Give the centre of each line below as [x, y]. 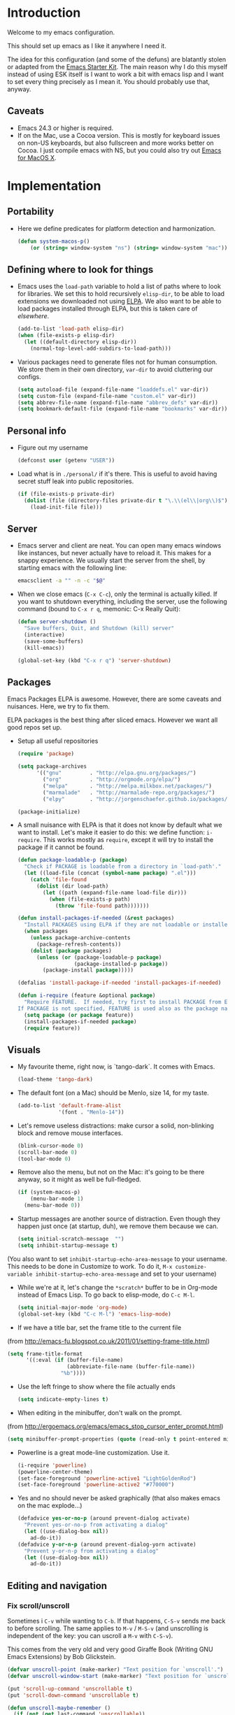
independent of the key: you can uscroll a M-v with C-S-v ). [90, 1636]
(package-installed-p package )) [121, 964]
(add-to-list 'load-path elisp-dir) [71, 329]
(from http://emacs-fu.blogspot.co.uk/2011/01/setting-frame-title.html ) [108, 1341]
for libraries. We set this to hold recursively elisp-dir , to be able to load [121, 294]
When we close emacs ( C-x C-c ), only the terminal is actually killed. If [117, 594]
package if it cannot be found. [61, 847]
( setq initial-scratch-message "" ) [71, 1239]
